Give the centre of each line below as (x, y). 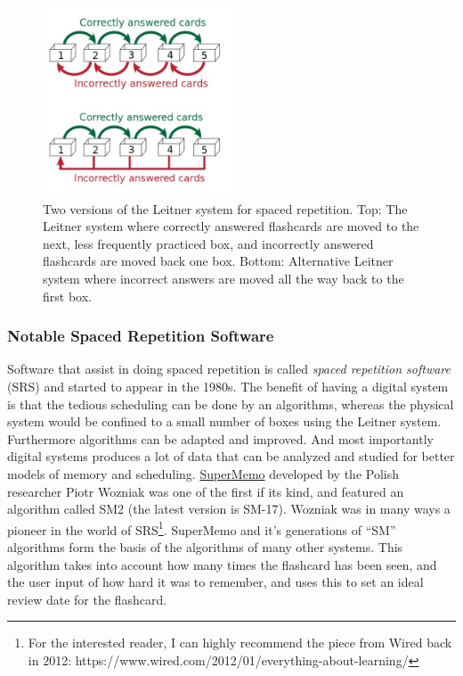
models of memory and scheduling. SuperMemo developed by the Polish (203, 473)
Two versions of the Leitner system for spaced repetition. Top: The (225, 208)
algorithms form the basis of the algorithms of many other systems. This (205, 546)
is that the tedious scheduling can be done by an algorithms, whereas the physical (231, 404)
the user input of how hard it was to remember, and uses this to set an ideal (215, 582)
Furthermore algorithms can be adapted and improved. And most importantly (220, 438)
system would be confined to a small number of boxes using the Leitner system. (224, 421)
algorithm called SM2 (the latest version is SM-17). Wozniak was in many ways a (229, 509)
